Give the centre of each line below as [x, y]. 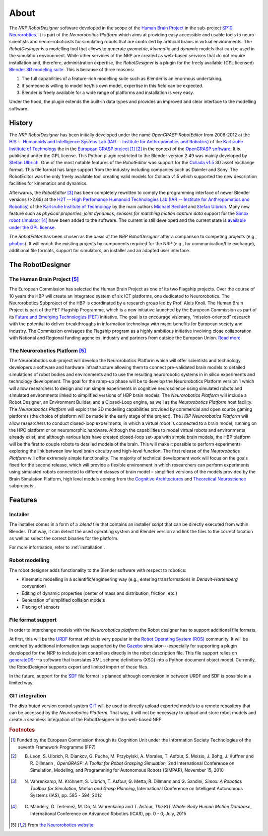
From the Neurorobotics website [61, 825]
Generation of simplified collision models [63, 600]
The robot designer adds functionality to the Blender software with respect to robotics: [98, 570]
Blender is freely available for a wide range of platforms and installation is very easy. [108, 93]
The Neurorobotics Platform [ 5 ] [48, 351]
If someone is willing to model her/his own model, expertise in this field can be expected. [112, 86]
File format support [33, 620]
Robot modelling [29, 560]
